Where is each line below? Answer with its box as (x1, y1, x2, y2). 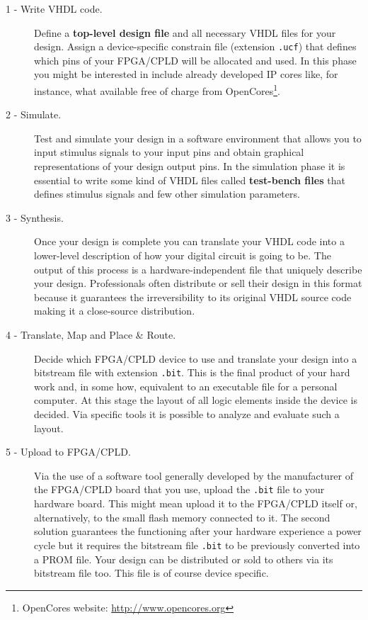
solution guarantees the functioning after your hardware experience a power (34, 524, 362, 539)
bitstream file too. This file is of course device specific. (34, 565, 269, 580)
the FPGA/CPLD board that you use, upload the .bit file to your (34, 482, 325, 497)
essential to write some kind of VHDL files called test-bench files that (34, 172, 345, 187)
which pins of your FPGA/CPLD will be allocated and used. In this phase (34, 52, 357, 67)
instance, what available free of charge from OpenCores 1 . (34, 81, 280, 98)
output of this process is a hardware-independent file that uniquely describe (34, 261, 362, 276)
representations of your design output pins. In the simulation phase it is (34, 159, 345, 174)
